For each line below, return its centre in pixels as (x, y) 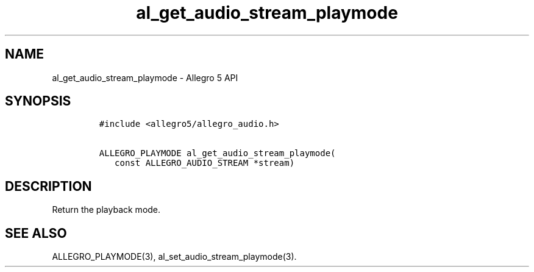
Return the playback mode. (106, 210)
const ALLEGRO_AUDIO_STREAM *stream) (205, 163)
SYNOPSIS (38, 101)
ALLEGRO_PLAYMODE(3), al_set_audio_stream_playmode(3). (174, 257)
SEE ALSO (36, 233)
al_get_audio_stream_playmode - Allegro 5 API (145, 77)
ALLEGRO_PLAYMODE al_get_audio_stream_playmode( (217, 153)
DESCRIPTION (48, 186)
